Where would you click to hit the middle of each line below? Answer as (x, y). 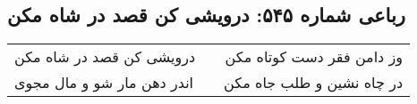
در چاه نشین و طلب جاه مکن (314, 83)
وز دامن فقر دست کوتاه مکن (314, 57)
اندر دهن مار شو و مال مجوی (104, 83)
